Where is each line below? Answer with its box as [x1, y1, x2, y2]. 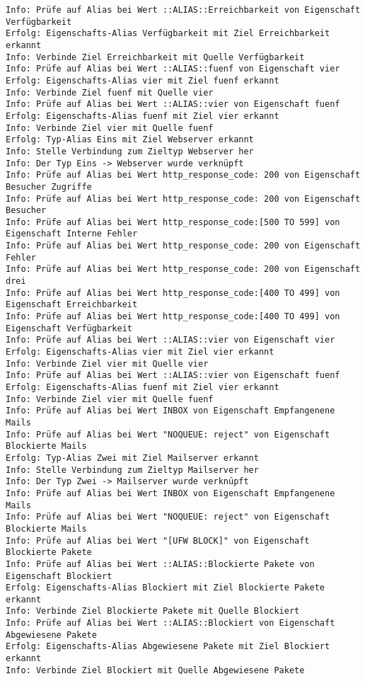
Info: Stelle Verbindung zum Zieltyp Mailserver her [6, 464, 259, 475]
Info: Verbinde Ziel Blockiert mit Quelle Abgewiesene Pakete [6, 665, 305, 675]
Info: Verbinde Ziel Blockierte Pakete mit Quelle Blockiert [6, 606, 300, 617]
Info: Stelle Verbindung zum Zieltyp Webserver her [6, 146, 254, 156]
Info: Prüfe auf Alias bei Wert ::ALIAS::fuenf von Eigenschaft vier [6, 64, 340, 74]
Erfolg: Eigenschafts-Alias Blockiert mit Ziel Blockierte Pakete [6, 583, 325, 593]
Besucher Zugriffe [6, 181, 92, 192]
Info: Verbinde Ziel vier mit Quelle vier [6, 358, 209, 369]
